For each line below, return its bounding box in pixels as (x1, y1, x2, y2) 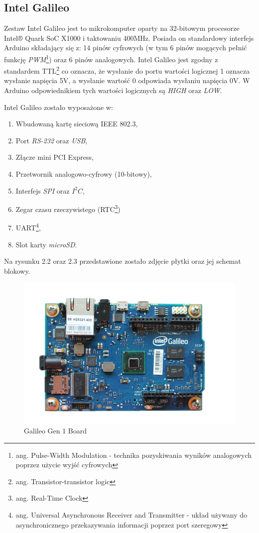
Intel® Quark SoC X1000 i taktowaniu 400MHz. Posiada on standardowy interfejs (4, 32, 254, 43)
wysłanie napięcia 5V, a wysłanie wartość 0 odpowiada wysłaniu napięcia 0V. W (4, 75, 250, 86)
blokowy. (4, 265, 30, 276)
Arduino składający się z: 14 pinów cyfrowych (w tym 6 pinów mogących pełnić (4, 42, 247, 53)
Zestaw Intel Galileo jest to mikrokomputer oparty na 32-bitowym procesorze (4, 23, 240, 33)
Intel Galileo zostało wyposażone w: (4, 102, 113, 112)
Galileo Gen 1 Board (24, 425, 87, 435)
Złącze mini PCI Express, (15, 152, 94, 162)
